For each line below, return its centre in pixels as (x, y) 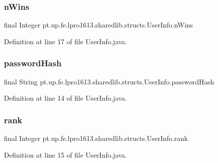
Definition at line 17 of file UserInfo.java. (65, 41)
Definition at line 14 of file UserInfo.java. (65, 98)
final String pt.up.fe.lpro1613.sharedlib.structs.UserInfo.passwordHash (109, 81)
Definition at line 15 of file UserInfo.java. (65, 154)
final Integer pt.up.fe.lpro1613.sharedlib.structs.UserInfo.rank (96, 138)
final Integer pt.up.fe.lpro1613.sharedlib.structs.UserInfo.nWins (99, 25)
